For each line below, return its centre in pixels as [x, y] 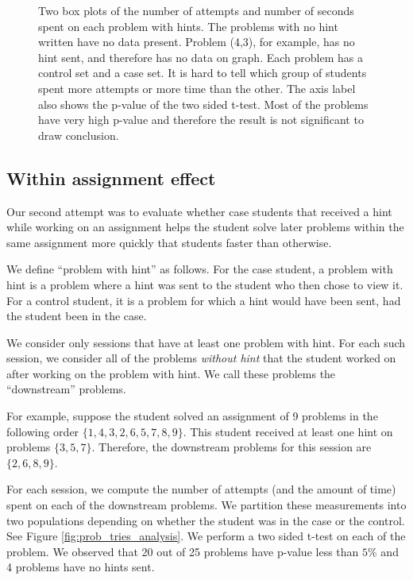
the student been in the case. [77, 316]
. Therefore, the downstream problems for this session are [232, 447]
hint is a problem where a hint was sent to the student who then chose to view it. [205, 284]
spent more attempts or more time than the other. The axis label [197, 88]
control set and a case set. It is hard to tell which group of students [203, 73]
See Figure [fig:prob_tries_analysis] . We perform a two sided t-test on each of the [206, 536]
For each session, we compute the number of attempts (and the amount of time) [201, 489]
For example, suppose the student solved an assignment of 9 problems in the [192, 416]
